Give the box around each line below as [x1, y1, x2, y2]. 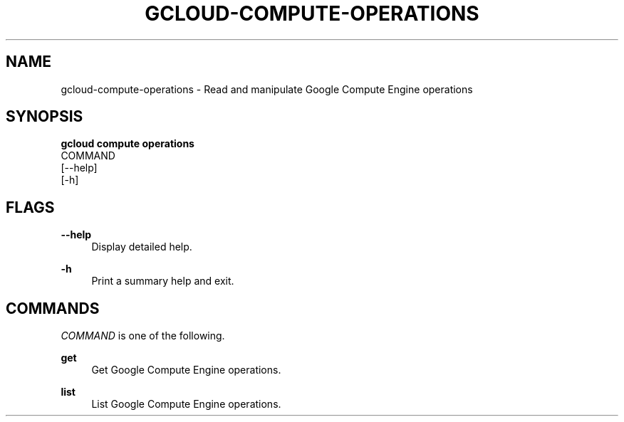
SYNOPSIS [6, 107, 83, 126]
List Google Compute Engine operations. [91, 398, 281, 411]
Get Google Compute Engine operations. [91, 364, 281, 376]
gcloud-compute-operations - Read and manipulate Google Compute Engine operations [61, 83, 473, 95]
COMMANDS [6, 299, 100, 317]
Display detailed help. [91, 241, 192, 253]
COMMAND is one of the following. [61, 329, 225, 342]
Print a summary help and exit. [91, 275, 234, 288]
